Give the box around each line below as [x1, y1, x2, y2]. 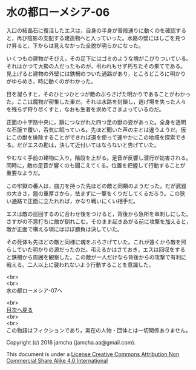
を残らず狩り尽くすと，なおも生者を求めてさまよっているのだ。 [6, 106, 165, 113]
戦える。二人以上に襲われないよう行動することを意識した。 [6, 261, 154, 268]
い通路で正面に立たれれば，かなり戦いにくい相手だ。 [6, 197, 139, 204]
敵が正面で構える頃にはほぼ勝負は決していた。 [6, 225, 123, 232]
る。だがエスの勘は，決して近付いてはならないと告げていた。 [6, 141, 160, 149]
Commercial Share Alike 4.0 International [6, 357, 108, 364]
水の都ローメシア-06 [6, 5, 110, 19]
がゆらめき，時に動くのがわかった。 [6, 77, 97, 85]
